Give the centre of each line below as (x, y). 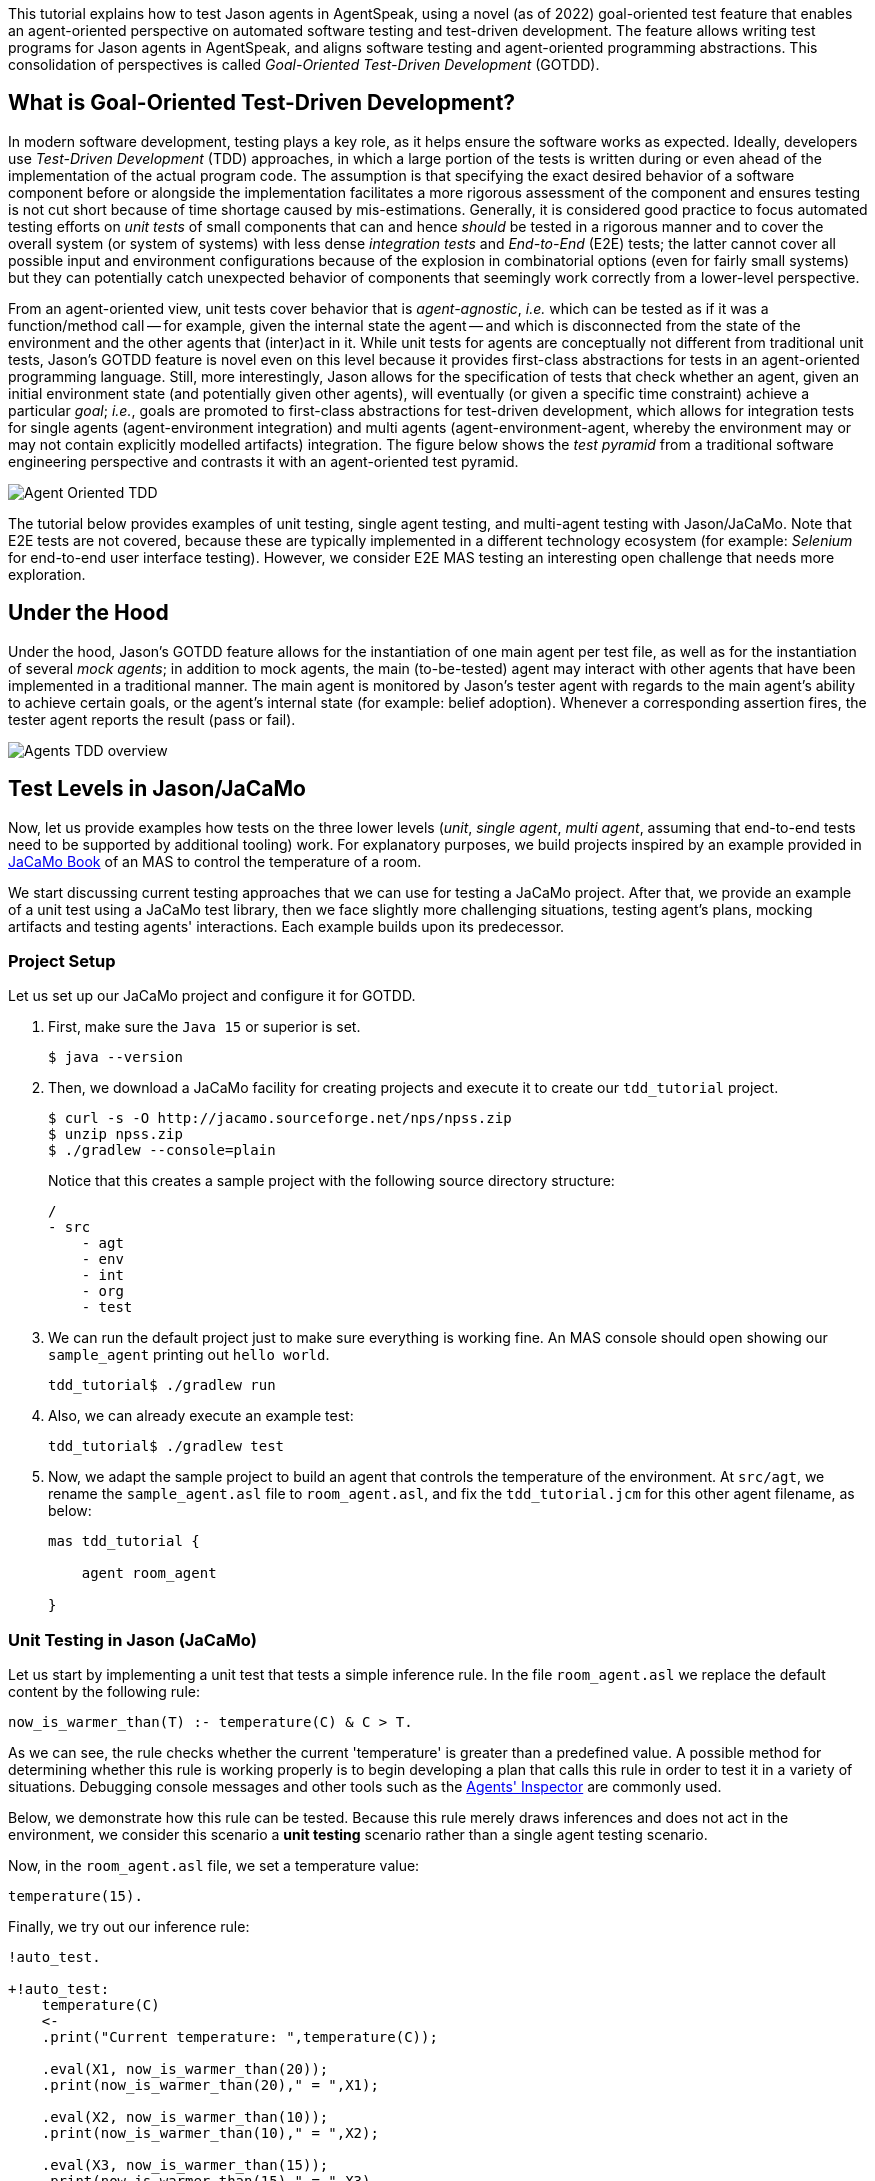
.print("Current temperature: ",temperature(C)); (239, 2037)
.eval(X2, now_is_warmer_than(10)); (185, 2117)
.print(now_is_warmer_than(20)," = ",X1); (210, 2085)
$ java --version (115, 1057)
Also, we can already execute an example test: (201, 1416)
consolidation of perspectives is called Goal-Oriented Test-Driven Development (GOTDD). (304, 64)
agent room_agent (149, 1573)
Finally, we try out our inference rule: (129, 1927)
